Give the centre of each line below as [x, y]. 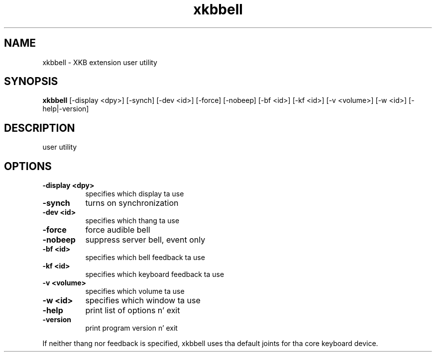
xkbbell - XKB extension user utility [100, 62]
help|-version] [66, 109]
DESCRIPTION [40, 128]
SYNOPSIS [31, 82]
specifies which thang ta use [132, 221]
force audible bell [118, 230]
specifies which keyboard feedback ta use [155, 274]
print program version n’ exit [131, 328]
